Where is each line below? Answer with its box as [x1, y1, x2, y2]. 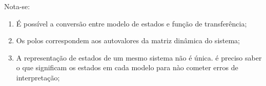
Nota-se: [4, 1, 30, 11]
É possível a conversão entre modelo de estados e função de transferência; [16, 18, 247, 28]
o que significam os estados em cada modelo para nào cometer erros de [16, 62, 238, 73]
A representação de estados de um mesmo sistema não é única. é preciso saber [16, 52, 262, 63]
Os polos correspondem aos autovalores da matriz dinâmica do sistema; [16, 35, 240, 46]
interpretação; [16, 72, 60, 82]
